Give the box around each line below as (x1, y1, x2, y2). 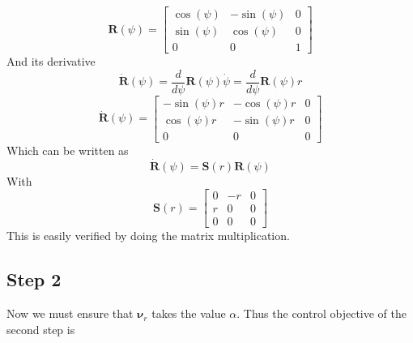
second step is (6, 320, 75, 337)
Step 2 (6, 267, 62, 292)
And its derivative (6, 53, 96, 70)
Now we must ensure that (6, 305, 134, 322)
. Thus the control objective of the (236, 305, 407, 322)
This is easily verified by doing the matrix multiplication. (6, 227, 290, 244)
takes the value (151, 305, 226, 322)
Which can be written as (6, 141, 129, 158)
